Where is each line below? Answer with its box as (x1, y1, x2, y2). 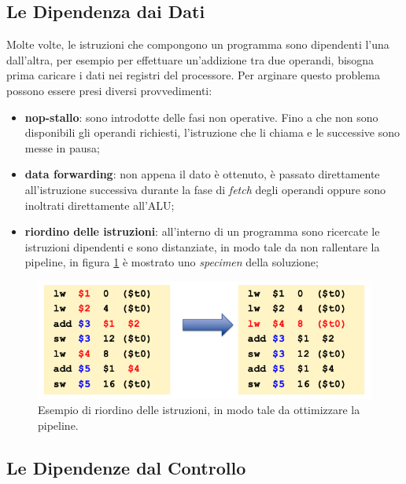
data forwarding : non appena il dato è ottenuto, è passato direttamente (24, 166, 380, 182)
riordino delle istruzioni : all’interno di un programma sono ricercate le (24, 223, 380, 240)
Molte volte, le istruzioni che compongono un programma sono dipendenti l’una (6, 36, 389, 53)
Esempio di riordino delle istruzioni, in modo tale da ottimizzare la (38, 401, 360, 418)
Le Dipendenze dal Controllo (6, 455, 246, 479)
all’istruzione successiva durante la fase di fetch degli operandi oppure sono (24, 181, 386, 197)
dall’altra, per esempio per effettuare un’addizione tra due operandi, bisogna (6, 51, 375, 68)
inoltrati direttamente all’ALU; (24, 196, 175, 213)
